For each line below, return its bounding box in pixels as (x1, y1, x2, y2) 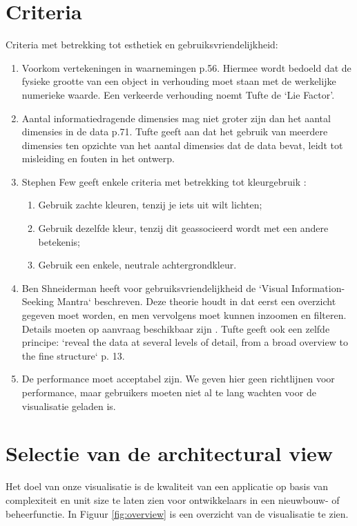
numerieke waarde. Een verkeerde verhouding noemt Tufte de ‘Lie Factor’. (21, 87, 335, 101)
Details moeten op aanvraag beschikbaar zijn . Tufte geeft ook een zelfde (21, 321, 330, 335)
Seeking (21, 294, 55, 309)
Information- (291, 280, 345, 295)
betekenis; (38, 234, 80, 249)
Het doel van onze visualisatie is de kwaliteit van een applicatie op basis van (6, 479, 329, 494)
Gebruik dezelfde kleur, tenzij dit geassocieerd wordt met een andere (38, 221, 329, 235)
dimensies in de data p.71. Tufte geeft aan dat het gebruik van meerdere (21, 124, 328, 139)
